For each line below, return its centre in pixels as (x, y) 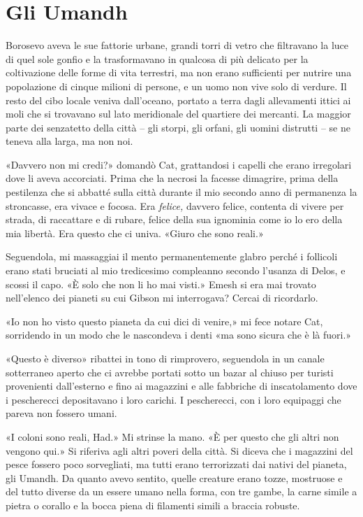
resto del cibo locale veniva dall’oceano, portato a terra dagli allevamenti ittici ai (178, 100)
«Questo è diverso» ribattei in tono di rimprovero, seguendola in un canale (165, 358)
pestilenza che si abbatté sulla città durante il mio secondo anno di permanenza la (181, 192)
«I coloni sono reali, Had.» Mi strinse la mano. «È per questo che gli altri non (172, 436)
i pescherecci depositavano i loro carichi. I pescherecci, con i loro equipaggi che (173, 399)
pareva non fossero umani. (61, 413)
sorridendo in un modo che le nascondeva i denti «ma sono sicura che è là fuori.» (179, 335)
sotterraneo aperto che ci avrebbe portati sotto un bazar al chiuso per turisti (170, 372)
